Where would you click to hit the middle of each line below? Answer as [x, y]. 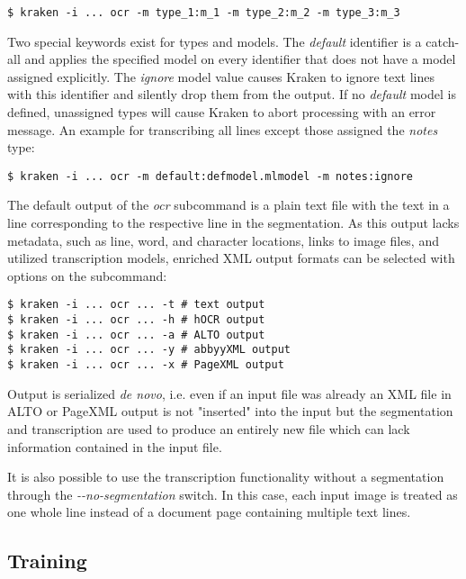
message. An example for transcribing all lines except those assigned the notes [223, 129]
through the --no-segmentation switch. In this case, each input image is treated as [233, 494]
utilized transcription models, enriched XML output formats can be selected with [231, 258]
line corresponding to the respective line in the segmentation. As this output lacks [233, 223]
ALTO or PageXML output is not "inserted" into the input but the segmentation [230, 411]
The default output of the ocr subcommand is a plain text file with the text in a [229, 205]
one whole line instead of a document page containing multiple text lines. [209, 512]
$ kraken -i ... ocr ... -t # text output [136, 305]
